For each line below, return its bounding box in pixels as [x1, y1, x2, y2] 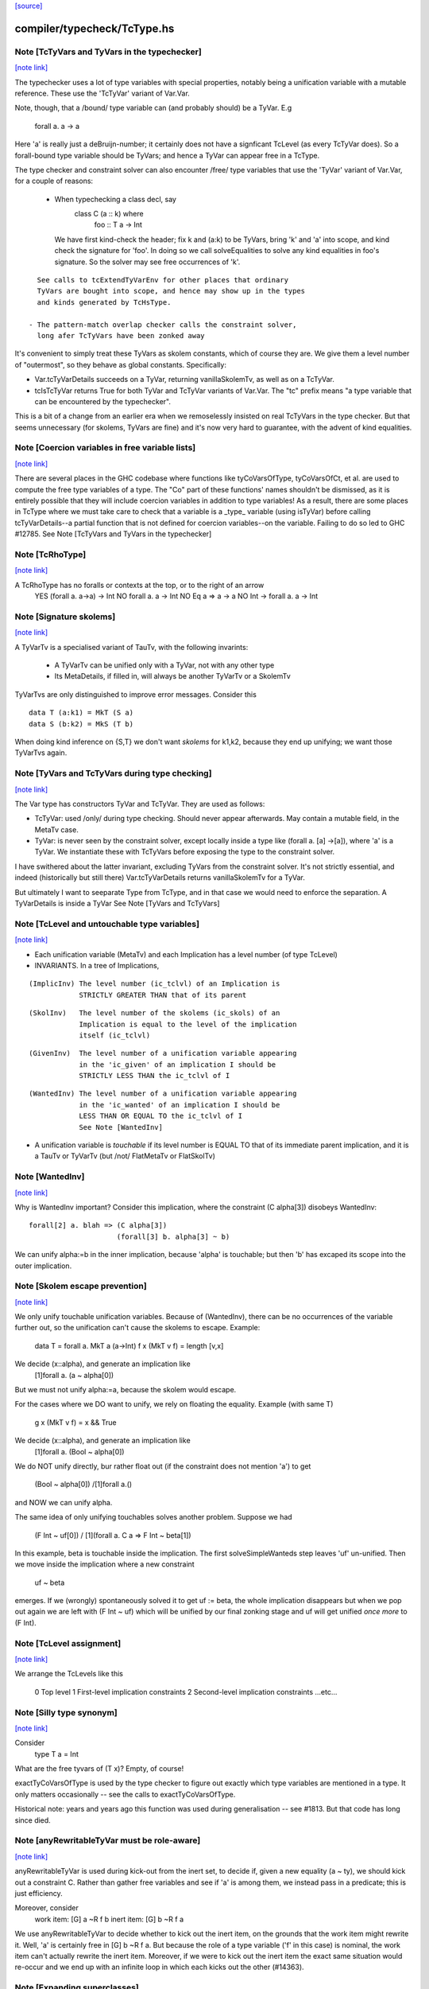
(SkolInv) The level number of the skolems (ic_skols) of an [29, 1009, 280, 1018]
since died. [14, 1815, 51, 1825]
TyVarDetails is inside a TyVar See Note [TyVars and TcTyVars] [14, 899, 220, 909]
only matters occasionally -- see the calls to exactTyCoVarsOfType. [14, 1789, 236, 1799]
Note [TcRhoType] [14, 549, 87, 560]
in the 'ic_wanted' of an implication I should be [79, 1100, 280, 1109]
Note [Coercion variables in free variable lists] [14, 442, 196, 453]
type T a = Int [34, 1749, 79, 1758]
